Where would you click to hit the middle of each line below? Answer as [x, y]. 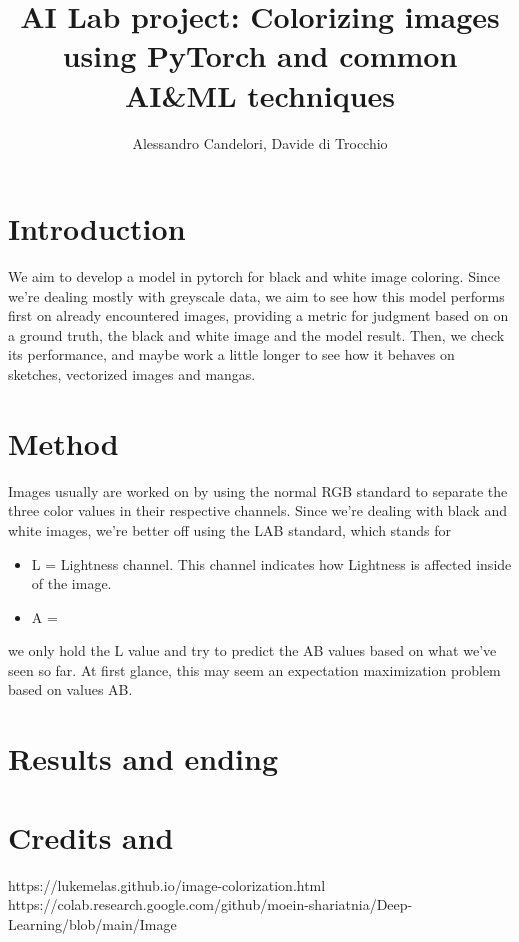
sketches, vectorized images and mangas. [132, 374]
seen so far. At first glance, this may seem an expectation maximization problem [254, 669]
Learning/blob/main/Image [92, 923]
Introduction [97, 228]
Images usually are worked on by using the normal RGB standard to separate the [258, 490]
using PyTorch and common [260, 55]
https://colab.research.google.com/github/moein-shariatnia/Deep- [210, 904]
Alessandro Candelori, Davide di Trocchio [260, 142]
